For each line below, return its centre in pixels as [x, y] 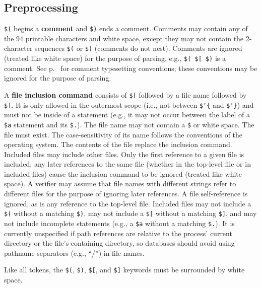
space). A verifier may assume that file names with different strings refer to [120, 184]
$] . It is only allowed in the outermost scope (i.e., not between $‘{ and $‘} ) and [129, 104]
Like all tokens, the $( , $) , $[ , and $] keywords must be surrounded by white [124, 270]
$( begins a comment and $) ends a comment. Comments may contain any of [126, 28]
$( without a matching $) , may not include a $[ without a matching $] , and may [130, 213]
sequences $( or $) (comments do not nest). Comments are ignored [139, 48]
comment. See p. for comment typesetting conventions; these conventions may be [131, 68]
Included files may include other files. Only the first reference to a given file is [124, 154]
